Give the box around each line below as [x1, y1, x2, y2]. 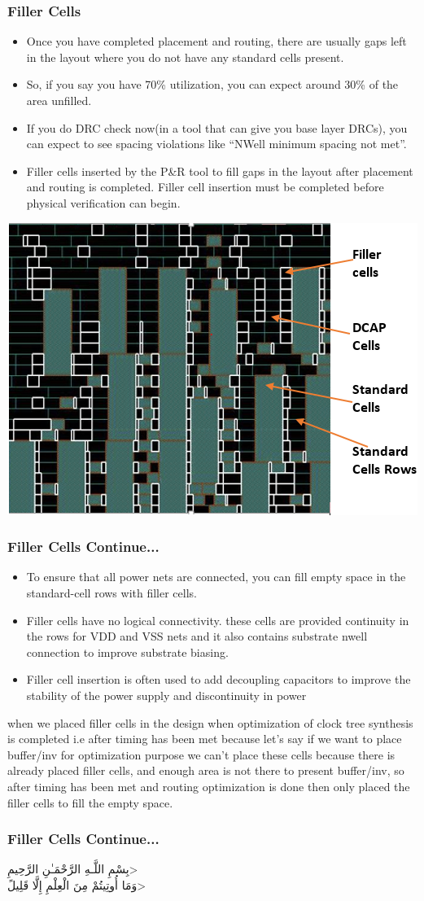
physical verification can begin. [26, 194, 181, 211]
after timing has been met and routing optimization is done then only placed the [7, 777, 410, 794]
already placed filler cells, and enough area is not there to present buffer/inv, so [7, 762, 404, 779]
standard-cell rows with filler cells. [26, 584, 197, 601]
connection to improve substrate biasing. [26, 643, 229, 660]
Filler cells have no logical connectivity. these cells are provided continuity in [26, 611, 409, 628]
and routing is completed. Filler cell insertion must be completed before [26, 178, 384, 195]
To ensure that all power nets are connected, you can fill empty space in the [26, 568, 406, 585]
